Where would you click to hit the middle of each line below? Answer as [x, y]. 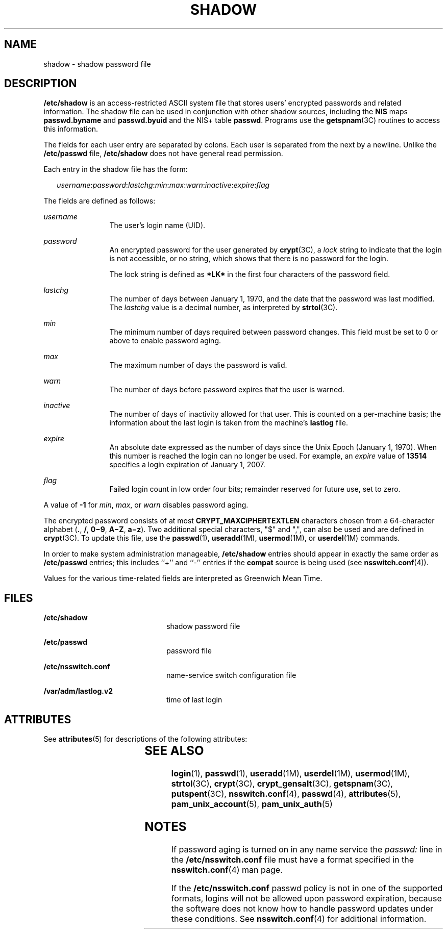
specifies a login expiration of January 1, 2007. [187, 465]
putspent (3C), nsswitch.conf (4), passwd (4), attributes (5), [286, 794]
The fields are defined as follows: [100, 201]
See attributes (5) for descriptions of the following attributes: [145, 739]
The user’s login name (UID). [157, 225]
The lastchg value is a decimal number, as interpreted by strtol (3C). [224, 308]
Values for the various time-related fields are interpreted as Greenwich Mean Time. [183, 578]
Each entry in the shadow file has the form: [116, 169]
